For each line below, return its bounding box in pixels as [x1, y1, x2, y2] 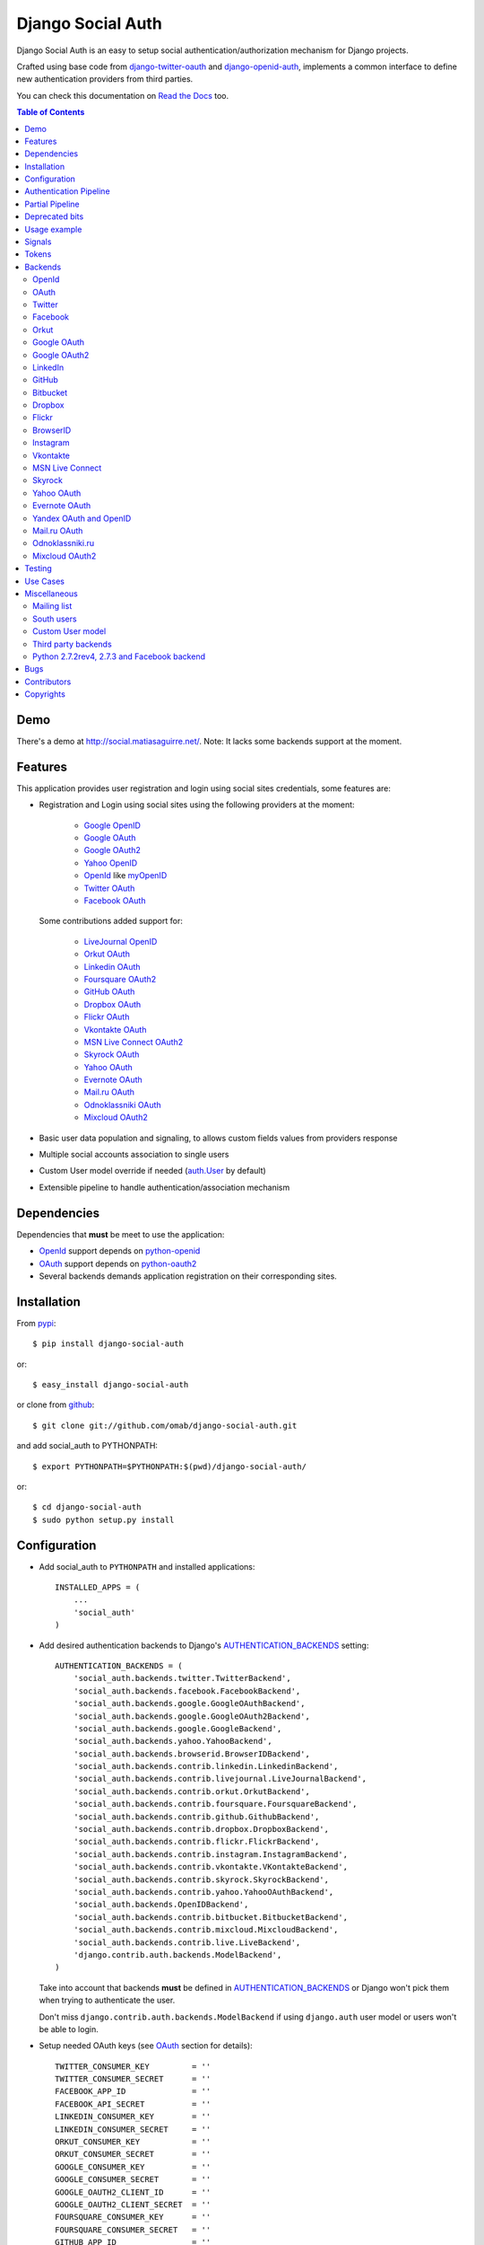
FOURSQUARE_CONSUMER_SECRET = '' [55, 2224, 212, 2235]
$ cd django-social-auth [32, 1502, 142, 1512]
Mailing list [32, 601, 73, 612]
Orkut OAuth [83, 948, 130, 960]
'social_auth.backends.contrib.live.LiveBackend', [73, 1937, 301, 1948]
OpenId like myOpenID [83, 870, 168, 881]
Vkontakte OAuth [83, 1024, 147, 1034]
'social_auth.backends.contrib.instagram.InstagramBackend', [73, 1849, 349, 1859]
